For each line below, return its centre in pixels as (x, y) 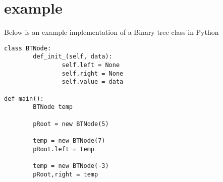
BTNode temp (53, 107)
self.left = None (91, 65)
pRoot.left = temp (64, 149)
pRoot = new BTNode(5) (71, 124)
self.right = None (93, 73)
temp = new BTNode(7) (69, 140)
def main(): (24, 99)
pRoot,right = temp (66, 174)
